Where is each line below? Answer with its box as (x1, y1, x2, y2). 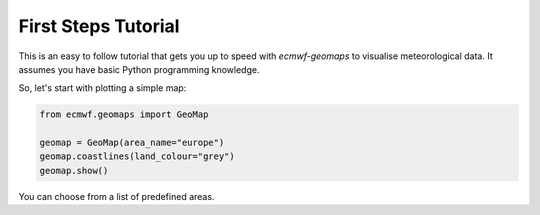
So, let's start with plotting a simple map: (18, 82, 187, 94)
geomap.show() (39, 165, 109, 176)
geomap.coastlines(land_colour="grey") (39, 151, 235, 162)
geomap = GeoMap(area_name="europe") (39, 137, 225, 149)
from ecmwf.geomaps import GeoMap (39, 109, 209, 120)
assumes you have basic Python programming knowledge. (18, 63, 260, 75)
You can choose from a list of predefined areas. (18, 190, 215, 202)
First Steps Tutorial (18, 15, 180, 37)
